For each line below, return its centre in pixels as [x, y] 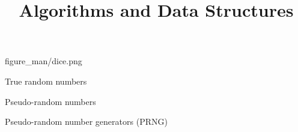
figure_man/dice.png [44, 61]
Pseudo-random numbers [50, 101]
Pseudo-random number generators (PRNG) [86, 121]
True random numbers [46, 81]
